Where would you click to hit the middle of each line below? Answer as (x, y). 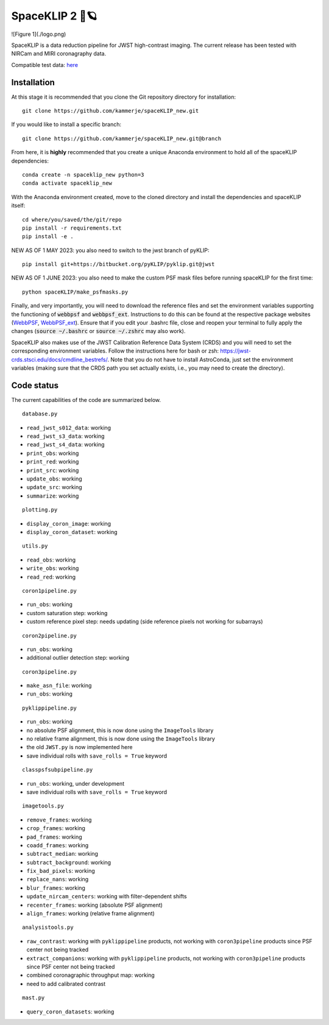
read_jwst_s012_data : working (69, 428)
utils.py (35, 546)
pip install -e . (48, 237)
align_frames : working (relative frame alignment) (90, 914)
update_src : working (54, 487)
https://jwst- (235, 351)
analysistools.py (48, 928)
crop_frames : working (56, 828)
